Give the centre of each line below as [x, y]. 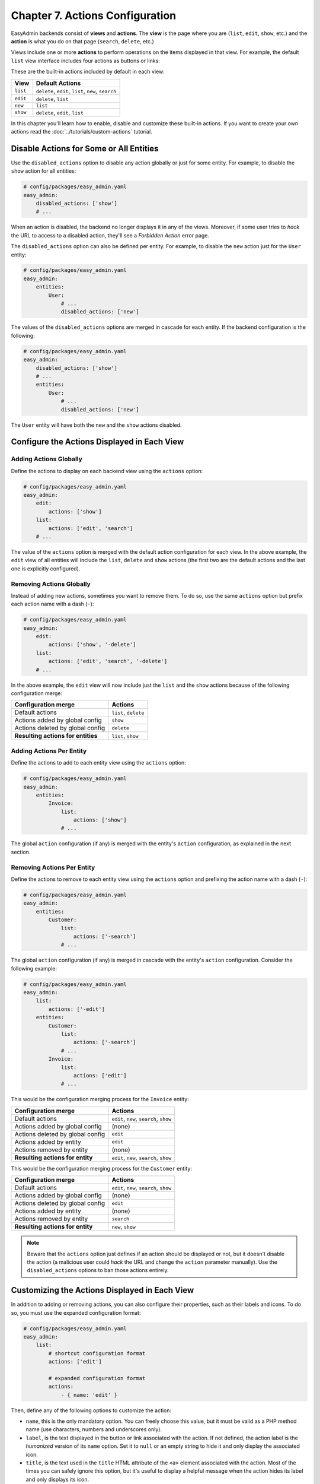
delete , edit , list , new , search [76, 91]
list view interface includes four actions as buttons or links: [85, 61]
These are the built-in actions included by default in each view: [88, 72]
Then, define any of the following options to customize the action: [91, 1410]
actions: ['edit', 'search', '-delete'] [108, 661]
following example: [34, 968]
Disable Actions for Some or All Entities [85, 148]
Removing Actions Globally [51, 584]
